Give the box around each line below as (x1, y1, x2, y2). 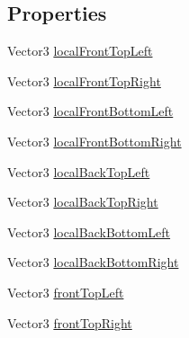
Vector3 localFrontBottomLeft (7, 102, 174, 120)
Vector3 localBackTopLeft (7, 162, 150, 181)
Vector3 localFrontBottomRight (7, 131, 182, 150)
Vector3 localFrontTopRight (7, 71, 161, 90)
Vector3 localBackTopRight (7, 192, 158, 211)
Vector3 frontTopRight (7, 313, 132, 332)
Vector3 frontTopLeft (7, 282, 124, 301)
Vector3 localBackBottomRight (7, 253, 179, 271)
